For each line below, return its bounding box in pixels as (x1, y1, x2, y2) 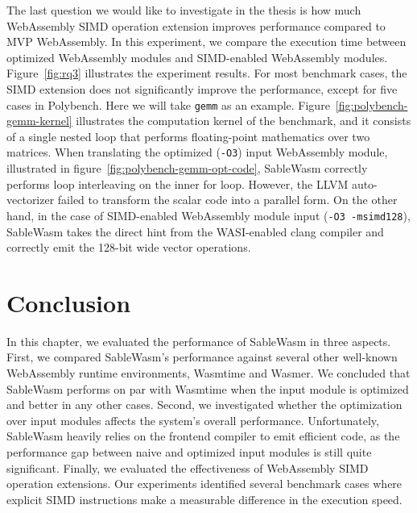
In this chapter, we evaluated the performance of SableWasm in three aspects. (6, 332, 391, 349)
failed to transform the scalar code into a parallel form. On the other (57, 191, 398, 208)
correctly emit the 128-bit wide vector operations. (6, 239, 251, 256)
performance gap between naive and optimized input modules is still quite (6, 443, 372, 460)
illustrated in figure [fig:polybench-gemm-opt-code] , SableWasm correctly (6, 160, 368, 177)
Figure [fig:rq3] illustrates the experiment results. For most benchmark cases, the (6, 65, 407, 81)
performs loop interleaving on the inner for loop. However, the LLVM (6, 175, 349, 192)
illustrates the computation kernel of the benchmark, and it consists (76, 112, 411, 129)
